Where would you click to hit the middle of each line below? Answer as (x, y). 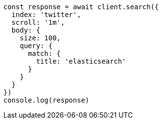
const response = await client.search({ (81, 7)
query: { (36, 46)
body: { (26, 30)
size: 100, (40, 38)
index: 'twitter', (46, 15)
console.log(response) (47, 100)
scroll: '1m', (38, 22)
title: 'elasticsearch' (81, 61)
